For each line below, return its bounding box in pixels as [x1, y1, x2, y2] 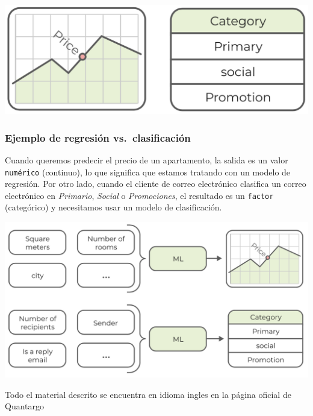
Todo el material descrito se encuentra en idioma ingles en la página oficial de [5, 388, 291, 400]
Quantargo [5, 400, 45, 412]
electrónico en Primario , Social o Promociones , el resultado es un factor [5, 189, 274, 201]
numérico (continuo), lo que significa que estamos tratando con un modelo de [5, 165, 291, 178]
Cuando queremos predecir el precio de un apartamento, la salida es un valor [5, 153, 288, 166]
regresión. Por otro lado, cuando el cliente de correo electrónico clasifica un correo [5, 177, 306, 190]
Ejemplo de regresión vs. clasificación [5, 130, 191, 145]
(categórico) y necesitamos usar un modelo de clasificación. [5, 201, 222, 213]
